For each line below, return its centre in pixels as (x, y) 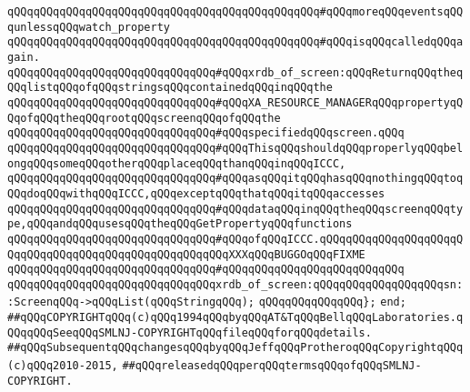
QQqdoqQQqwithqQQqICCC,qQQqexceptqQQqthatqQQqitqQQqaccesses (196, 193)
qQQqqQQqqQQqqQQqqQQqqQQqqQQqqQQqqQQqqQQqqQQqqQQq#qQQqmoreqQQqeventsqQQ (235, 12)
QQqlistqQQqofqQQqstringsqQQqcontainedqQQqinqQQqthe (170, 88)
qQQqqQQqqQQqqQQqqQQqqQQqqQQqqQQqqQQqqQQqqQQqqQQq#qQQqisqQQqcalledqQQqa (235, 42)
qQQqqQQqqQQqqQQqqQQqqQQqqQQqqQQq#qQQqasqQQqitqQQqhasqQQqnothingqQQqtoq (235, 179)
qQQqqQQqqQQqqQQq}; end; (332, 302)
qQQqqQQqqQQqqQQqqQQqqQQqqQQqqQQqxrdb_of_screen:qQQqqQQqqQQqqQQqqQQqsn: (235, 284)
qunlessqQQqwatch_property (89, 27)
